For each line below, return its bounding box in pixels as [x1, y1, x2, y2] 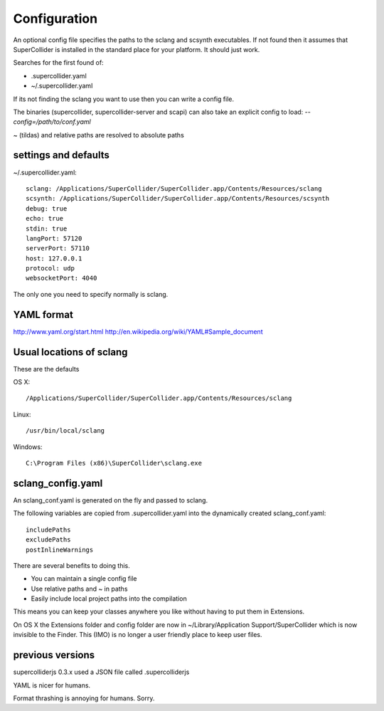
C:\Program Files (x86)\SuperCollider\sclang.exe [26, 459, 203, 468]
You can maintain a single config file [31, 574, 137, 583]
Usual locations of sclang [13, 346, 128, 358]
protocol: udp [26, 264, 75, 273]
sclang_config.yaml [13, 477, 103, 489]
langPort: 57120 [26, 234, 82, 242]
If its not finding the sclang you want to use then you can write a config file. [13, 95, 235, 103]
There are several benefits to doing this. [13, 561, 131, 569]
